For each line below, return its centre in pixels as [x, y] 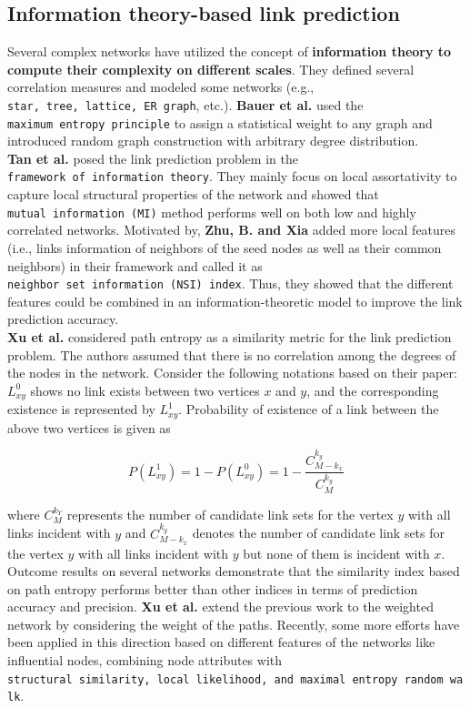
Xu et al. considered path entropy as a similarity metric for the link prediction [230, 337]
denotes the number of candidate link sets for [319, 533]
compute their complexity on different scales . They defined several [211, 69]
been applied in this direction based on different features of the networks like [221, 642]
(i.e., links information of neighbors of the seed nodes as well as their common [225, 247]
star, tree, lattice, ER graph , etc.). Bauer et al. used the [185, 104]
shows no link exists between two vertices [145, 390]
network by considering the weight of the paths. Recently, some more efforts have [234, 624]
